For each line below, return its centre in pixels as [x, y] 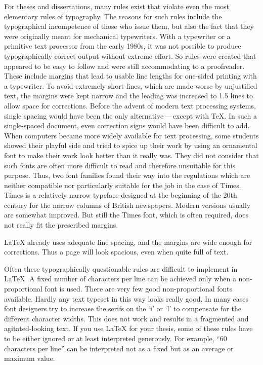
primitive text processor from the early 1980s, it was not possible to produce [123, 46]
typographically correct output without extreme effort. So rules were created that [130, 56]
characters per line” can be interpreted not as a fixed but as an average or [119, 348]
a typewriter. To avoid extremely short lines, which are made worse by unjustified [131, 85]
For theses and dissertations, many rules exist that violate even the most [117, 6]
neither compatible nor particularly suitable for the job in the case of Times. [123, 185]
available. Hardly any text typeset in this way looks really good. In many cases [126, 298]
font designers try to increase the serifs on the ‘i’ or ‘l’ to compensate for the [123, 308]
